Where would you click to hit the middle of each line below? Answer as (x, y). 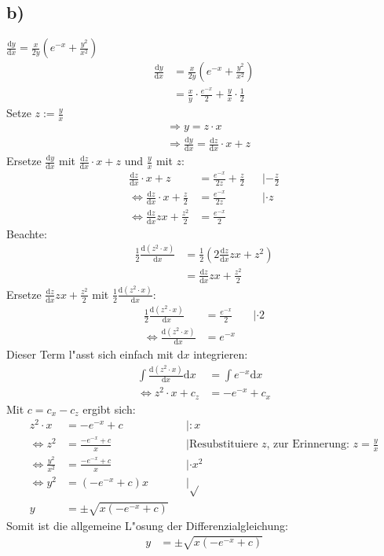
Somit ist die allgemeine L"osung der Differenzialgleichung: (147, 525)
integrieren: (221, 354)
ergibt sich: (109, 409)
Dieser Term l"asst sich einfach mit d (95, 354)
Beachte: (27, 233)
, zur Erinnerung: (308, 445)
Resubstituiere (223, 445)
